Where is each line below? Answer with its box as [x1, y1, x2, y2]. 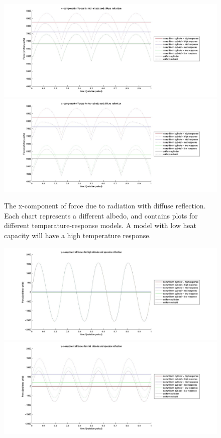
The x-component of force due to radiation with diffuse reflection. [4, 200, 206, 211]
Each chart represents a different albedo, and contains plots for [4, 210, 198, 221]
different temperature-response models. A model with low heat [4, 220, 197, 231]
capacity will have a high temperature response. [4, 230, 151, 240]
